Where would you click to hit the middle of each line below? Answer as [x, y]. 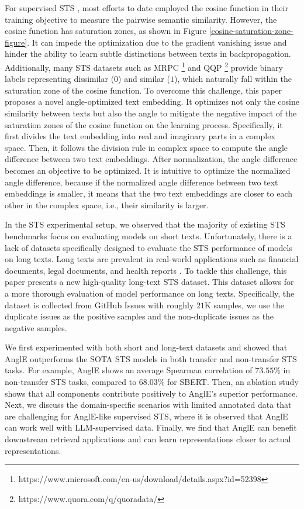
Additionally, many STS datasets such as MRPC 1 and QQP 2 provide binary [144, 66]
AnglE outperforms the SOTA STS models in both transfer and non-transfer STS [151, 358]
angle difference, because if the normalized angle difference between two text [141, 182]
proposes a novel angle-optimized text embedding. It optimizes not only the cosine [152, 102]
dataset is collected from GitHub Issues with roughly [99, 305]
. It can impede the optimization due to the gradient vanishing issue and [157, 42]
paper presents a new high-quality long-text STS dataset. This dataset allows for [149, 282]
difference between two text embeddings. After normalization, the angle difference [151, 159]
